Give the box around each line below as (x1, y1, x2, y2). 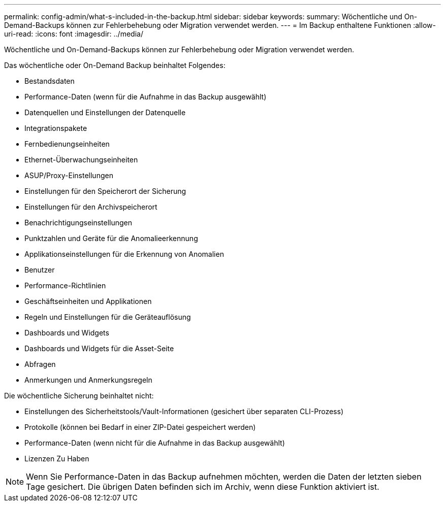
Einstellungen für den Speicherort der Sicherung (24, 187, 186, 195)
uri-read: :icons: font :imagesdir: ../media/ (4, 29, 143, 38)
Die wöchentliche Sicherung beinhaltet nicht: (4, 391, 154, 400)
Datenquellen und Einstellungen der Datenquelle (24, 108, 186, 117)
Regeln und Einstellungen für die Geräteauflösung (24, 313, 191, 321)
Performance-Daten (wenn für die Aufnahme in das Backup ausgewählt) (24, 92, 267, 101)
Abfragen (24, 360, 56, 368)
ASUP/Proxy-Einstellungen (24, 171, 113, 180)
